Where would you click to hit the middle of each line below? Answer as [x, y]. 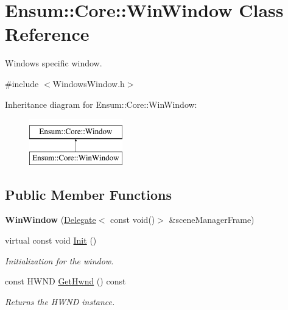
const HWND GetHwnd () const [65, 281]
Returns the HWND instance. [60, 301]
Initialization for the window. [59, 260]
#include [22, 83]
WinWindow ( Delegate [51, 220]
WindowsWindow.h [89, 83]
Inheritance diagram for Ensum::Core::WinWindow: [101, 104]
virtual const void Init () [51, 240]
